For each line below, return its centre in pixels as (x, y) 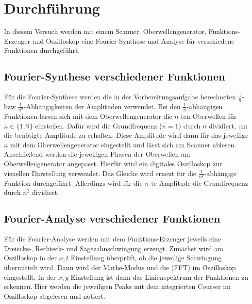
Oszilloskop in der (31, 258)
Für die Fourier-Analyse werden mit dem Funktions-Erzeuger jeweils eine (113, 239)
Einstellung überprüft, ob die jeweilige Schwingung (146, 258)
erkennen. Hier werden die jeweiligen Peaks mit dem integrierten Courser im (117, 286)
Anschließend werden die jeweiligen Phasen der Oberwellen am (97, 154)
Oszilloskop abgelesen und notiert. (55, 296)
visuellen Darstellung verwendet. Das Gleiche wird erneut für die (100, 173)
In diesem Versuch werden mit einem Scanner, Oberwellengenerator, (105, 31)
